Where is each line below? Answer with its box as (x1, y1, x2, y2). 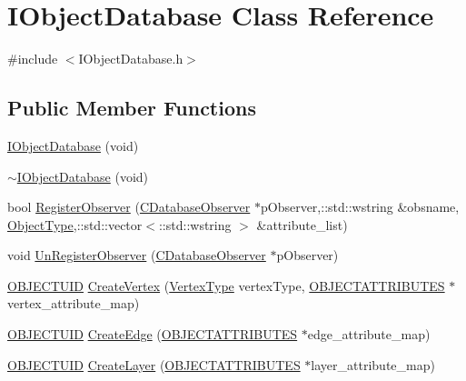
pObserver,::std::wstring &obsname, (260, 197, 460, 216)
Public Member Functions (7, 94, 256, 122)
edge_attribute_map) (307, 325, 431, 344)
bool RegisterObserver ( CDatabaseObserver (7, 197, 251, 216)
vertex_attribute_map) (7, 294, 140, 313)
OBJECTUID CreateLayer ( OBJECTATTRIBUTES (7, 355, 301, 374)
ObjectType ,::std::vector (7, 215, 143, 234)
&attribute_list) (256, 215, 348, 234)
